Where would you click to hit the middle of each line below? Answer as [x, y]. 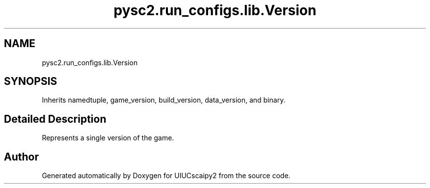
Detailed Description [55, 119]
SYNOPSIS [31, 81]
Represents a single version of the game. [108, 138]
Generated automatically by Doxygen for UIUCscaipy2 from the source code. [166, 176]
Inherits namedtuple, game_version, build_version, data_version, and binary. [164, 100]
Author [21, 157]
